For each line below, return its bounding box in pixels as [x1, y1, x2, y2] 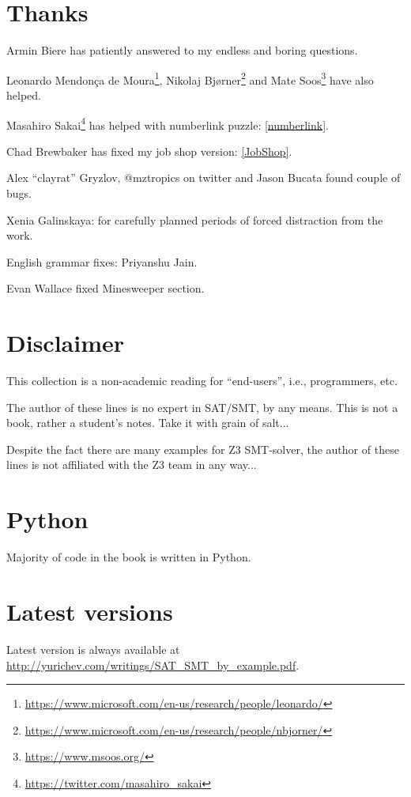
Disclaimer [6, 327, 125, 359]
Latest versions [6, 595, 173, 627]
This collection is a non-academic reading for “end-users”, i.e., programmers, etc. [6, 372, 398, 389]
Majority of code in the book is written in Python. [6, 549, 251, 565]
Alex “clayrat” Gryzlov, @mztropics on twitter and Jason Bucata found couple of [6, 169, 401, 186]
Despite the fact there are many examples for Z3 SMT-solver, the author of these [6, 440, 399, 457]
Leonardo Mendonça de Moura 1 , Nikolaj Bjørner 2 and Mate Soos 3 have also [6, 69, 374, 88]
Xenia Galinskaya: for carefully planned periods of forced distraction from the [6, 211, 383, 228]
